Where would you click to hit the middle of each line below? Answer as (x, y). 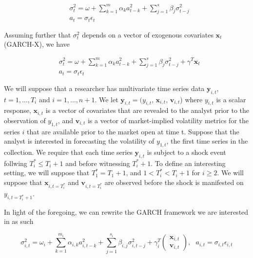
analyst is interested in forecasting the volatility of (79, 141)
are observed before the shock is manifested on (174, 182)
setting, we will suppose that (47, 173)
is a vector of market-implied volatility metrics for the (168, 120)
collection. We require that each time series (68, 152)
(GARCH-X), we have (37, 44)
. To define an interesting (188, 163)
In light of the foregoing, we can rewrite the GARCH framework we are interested (126, 212)
